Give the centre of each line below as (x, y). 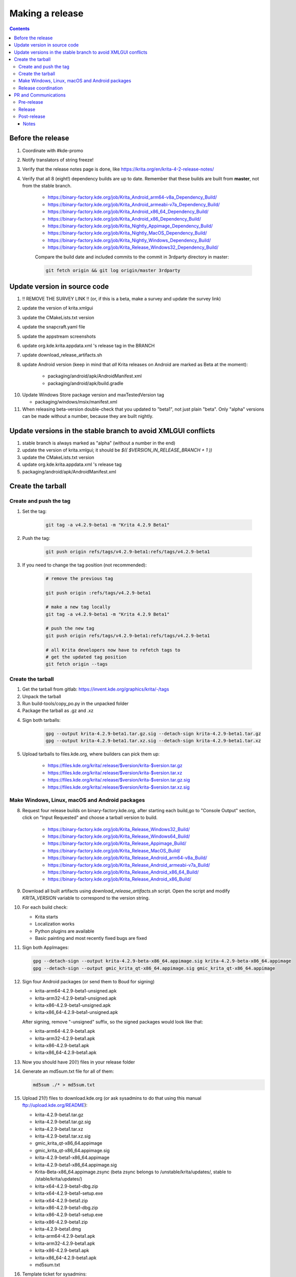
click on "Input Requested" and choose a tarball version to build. (90, 818)
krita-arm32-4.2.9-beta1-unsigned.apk (76, 998)
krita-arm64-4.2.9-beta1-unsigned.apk (76, 991)
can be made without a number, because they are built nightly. (88, 416)
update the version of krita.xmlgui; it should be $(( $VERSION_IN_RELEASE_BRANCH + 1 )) (117, 450)
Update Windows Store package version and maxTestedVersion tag (93, 395)
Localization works (55, 924)
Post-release (32, 116)
